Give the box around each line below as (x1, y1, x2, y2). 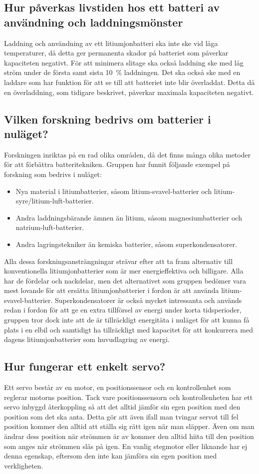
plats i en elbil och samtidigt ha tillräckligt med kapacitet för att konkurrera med (4, 324, 253, 334)
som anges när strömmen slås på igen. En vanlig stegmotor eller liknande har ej (4, 440, 248, 451)
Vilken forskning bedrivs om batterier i (4, 111, 211, 126)
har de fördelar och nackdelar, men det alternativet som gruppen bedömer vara (4, 275, 246, 285)
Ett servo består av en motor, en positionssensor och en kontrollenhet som (4, 382, 231, 392)
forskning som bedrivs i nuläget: (4, 168, 102, 179)
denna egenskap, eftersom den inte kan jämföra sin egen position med (4, 450, 217, 461)
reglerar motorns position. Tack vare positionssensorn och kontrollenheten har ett (4, 391, 253, 402)
